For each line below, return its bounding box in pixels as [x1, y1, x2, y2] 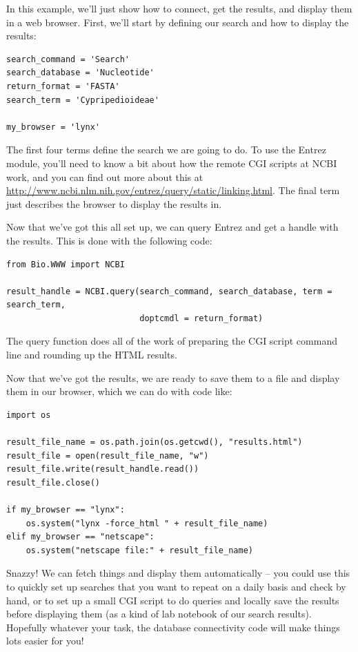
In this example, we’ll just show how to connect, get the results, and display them [6, 1, 352, 15]
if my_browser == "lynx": [6, 505, 125, 515]
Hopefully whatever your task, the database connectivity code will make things [6, 620, 340, 634]
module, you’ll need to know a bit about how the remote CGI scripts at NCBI [6, 155, 337, 170]
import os [6, 410, 51, 420]
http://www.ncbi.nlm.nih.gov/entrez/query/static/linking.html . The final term [6, 183, 340, 198]
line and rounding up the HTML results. [6, 347, 177, 362]
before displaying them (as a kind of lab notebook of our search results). [6, 606, 312, 621]
